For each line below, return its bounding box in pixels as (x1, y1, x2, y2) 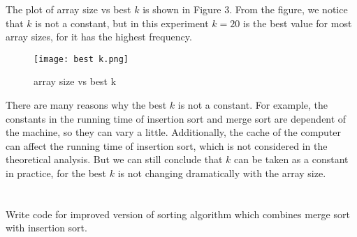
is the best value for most (242, 15, 352, 30)
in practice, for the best (6, 166, 107, 180)
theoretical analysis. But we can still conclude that (6, 152, 223, 167)
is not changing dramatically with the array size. (117, 166, 326, 180)
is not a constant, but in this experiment (35, 15, 209, 30)
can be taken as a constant (234, 152, 349, 167)
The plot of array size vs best (6, 2, 131, 16)
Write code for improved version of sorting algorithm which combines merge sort (6, 206, 350, 221)
